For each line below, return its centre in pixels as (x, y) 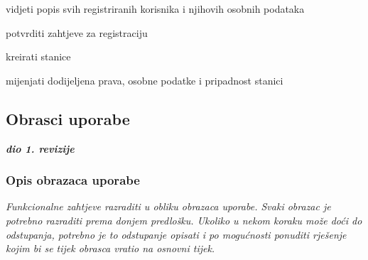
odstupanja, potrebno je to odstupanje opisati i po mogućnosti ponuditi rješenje (176, 234)
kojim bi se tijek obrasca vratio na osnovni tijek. (110, 248)
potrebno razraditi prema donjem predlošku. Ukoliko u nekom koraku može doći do (184, 220)
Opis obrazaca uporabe (73, 180)
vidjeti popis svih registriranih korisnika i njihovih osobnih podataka (155, 9)
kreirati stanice (38, 56)
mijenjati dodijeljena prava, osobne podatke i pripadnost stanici (145, 80)
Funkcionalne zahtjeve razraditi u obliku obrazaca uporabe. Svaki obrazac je (168, 206)
